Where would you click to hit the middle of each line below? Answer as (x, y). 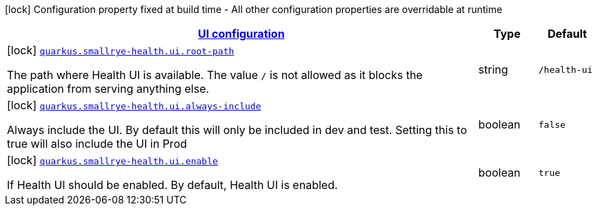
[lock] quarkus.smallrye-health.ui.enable (112, 160)
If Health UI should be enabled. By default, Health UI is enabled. (172, 185)
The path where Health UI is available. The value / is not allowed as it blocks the (215, 75)
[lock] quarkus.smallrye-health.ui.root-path (121, 50)
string (493, 69)
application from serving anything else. (108, 89)
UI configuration (241, 34)
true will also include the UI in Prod (97, 144)
